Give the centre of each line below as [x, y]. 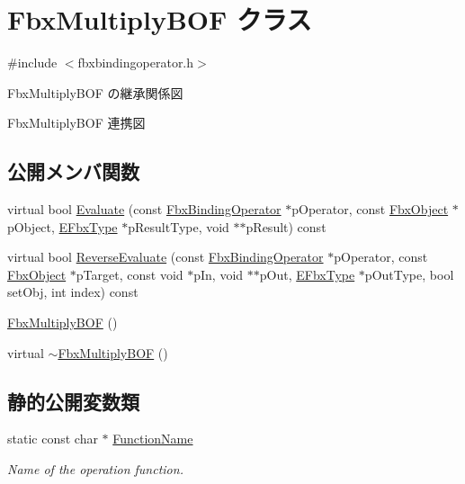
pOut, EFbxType [307, 274]
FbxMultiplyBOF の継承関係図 [95, 92]
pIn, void [219, 274]
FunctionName [153, 439]
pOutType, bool [409, 274]
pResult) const [286, 226]
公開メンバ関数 [73, 171]
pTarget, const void [130, 274]
